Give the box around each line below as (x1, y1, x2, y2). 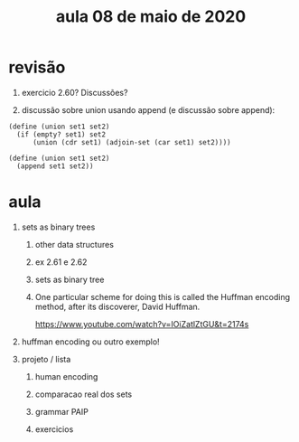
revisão (8, 57, 66, 78)
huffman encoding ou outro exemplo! (21, 336, 160, 347)
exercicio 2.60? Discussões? (21, 87, 128, 98)
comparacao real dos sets (34, 389, 133, 400)
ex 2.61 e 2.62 (34, 256, 88, 268)
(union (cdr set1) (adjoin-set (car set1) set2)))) (32, 137, 231, 146)
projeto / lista (21, 353, 71, 364)
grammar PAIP (34, 406, 89, 417)
